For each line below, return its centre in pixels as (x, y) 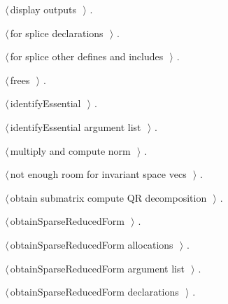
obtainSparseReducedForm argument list (97, 268)
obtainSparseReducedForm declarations (94, 292)
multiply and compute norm (70, 150)
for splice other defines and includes (87, 56)
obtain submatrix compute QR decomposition (108, 197)
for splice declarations (57, 33)
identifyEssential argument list (76, 126)
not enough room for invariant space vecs (98, 174)
